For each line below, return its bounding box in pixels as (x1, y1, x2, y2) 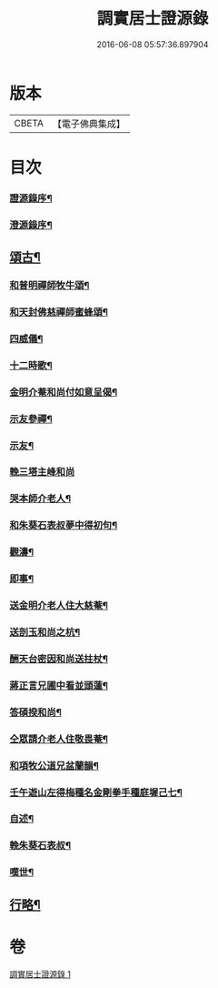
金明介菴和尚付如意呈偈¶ (9, 386, 118, 398)
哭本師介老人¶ (9, 492, 71, 505)
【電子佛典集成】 (52, 117, 125, 130)
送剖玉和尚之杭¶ (9, 626, 81, 639)
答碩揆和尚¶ (9, 706, 62, 719)
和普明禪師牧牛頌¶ (9, 279, 90, 292)
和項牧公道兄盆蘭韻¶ (9, 759, 100, 771)
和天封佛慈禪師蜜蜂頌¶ (9, 306, 109, 318)
